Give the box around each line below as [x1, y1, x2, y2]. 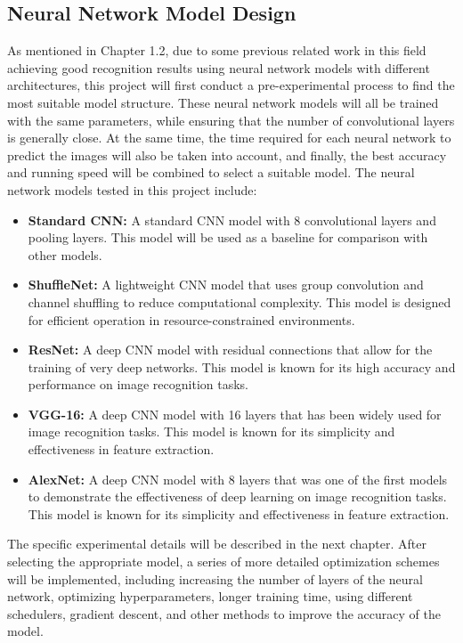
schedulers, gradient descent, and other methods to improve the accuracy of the [7, 604, 441, 623]
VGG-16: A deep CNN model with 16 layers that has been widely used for [28, 404, 442, 423]
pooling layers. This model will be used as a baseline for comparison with [28, 228, 428, 247]
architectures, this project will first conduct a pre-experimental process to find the [7, 76, 455, 94]
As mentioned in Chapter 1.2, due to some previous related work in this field [7, 41, 426, 60]
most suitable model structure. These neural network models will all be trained [7, 93, 439, 111]
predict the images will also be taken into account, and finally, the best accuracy [7, 145, 447, 164]
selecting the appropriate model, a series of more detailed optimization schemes [7, 552, 440, 571]
